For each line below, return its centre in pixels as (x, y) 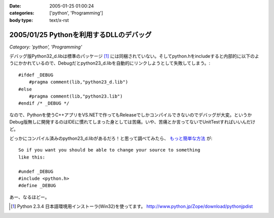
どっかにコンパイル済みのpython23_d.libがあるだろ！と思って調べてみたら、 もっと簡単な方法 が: (111, 138)
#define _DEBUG (37, 186)
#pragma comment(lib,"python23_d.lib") (78, 82)
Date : (15, 6)
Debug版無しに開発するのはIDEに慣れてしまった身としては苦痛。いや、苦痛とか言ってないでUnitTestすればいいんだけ (132, 122)
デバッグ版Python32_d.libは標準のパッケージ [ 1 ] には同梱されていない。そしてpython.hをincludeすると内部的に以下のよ (134, 56)
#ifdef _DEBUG (36, 75)
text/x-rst (59, 20)
